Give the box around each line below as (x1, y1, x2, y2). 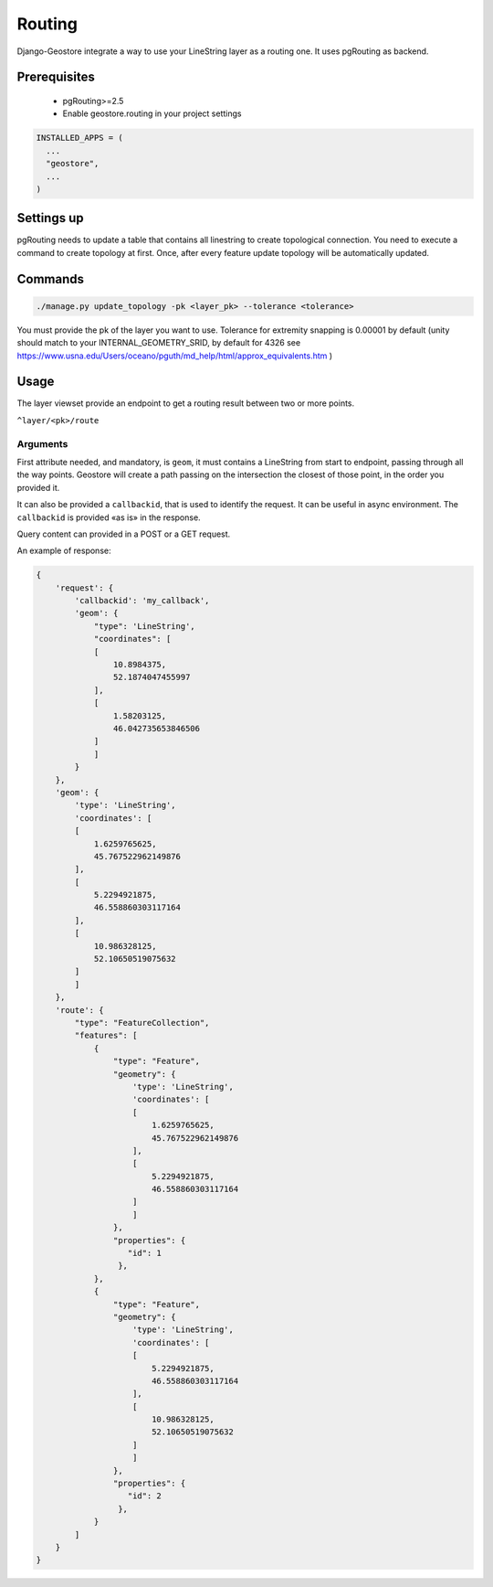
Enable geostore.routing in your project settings (62, 108, 242, 119)
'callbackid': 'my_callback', (74, 595, 210, 606)
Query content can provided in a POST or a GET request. (16, 528, 231, 539)
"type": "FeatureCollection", (74, 1017, 210, 1028)
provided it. (16, 482, 60, 493)
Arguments (16, 437, 68, 450)
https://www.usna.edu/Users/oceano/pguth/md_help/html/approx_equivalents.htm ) (16, 350, 333, 361)
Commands (16, 271, 85, 287)
